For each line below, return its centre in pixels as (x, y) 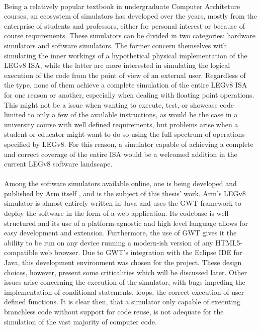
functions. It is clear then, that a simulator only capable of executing (135, 302)
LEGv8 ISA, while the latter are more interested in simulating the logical (117, 65)
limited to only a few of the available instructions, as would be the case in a (121, 114)
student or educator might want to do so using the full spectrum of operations (124, 134)
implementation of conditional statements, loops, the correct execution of (117, 292)
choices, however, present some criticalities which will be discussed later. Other (125, 272)
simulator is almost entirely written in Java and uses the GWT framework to (123, 203)
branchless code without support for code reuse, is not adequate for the (114, 311)
